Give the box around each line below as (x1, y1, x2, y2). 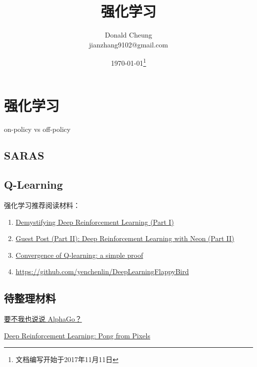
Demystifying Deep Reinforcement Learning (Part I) (15, 216, 174, 227)
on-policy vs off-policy (4, 123, 71, 134)
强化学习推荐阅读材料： (4, 200, 80, 210)
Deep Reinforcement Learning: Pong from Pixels (4, 330, 150, 340)
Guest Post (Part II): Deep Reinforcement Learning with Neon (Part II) (15, 233, 234, 244)
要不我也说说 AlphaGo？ (4, 314, 82, 324)
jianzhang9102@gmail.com (89, 39, 168, 49)
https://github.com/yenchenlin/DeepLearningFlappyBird (15, 266, 189, 277)
